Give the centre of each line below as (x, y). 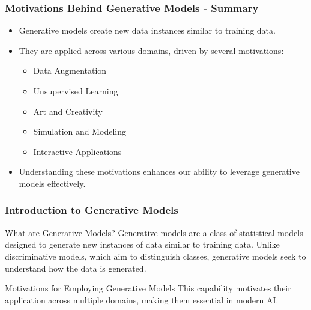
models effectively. (52, 183)
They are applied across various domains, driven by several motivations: (151, 50)
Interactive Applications (77, 151)
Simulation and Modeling (80, 131)
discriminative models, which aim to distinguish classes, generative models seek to (155, 256)
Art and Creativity (68, 111)
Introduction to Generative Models (92, 210)
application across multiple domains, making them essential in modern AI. (142, 299)
